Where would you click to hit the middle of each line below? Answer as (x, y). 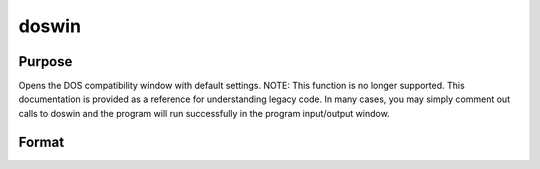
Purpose (45, 61)
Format (41, 141)
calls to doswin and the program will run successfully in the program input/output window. (204, 113)
